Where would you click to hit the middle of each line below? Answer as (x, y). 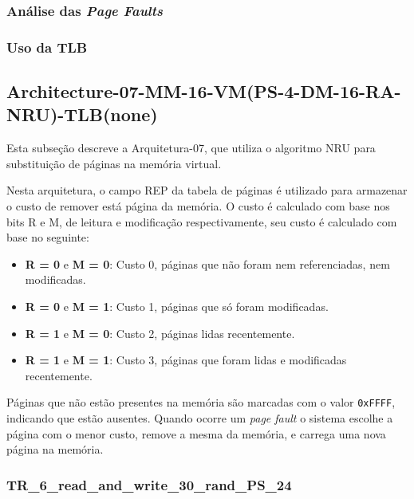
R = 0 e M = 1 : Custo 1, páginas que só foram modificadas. (177, 306)
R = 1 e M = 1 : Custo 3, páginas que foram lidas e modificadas (186, 360)
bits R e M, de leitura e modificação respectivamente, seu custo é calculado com (202, 221)
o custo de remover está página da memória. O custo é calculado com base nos (198, 206)
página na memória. (55, 449)
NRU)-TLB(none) (82, 114)
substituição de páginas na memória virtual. (114, 163)
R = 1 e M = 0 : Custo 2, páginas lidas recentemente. (160, 333)
